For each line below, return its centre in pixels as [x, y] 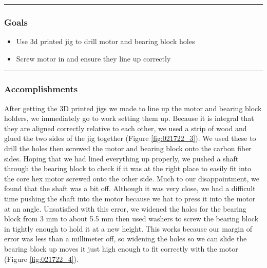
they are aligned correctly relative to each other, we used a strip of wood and [126, 128]
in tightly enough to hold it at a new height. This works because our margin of [128, 228]
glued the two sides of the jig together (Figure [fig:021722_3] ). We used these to [130, 138]
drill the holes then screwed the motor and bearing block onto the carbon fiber [128, 148]
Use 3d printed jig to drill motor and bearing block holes [106, 41]
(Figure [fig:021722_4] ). [41, 259]
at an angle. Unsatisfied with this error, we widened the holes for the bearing [125, 208]
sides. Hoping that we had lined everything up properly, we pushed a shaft [121, 158]
